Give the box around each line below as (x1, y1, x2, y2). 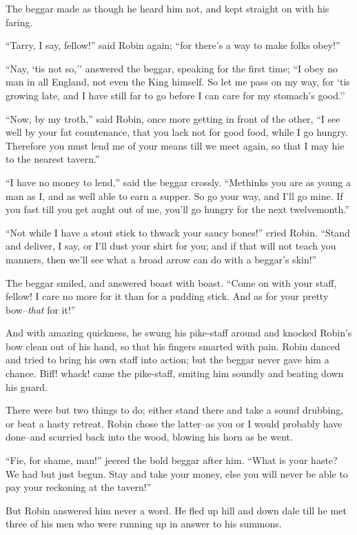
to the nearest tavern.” (6, 152, 100, 166)
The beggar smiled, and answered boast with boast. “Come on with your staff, (6, 275, 337, 290)
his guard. (6, 379, 48, 394)
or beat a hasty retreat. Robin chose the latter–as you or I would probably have (6, 416, 343, 430)
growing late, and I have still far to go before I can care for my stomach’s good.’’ (6, 88, 345, 102)
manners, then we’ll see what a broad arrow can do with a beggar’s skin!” (6, 252, 317, 266)
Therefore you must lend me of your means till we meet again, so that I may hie (6, 138, 345, 152)
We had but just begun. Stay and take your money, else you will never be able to (6, 466, 348, 481)
